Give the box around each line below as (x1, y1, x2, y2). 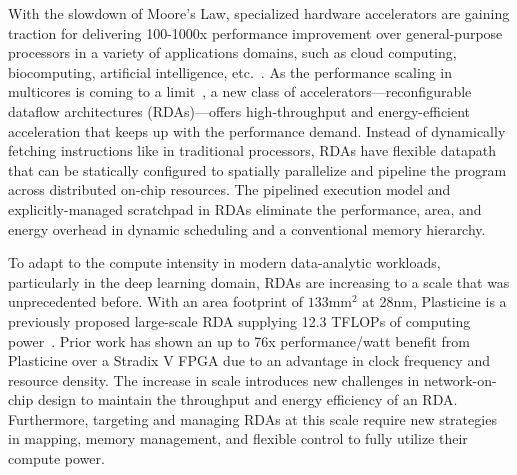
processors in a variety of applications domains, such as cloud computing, (8, 42, 457, 63)
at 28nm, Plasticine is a (362, 291, 507, 312)
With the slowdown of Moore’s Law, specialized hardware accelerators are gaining (8, 3, 510, 23)
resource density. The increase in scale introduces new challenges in (8, 369, 420, 390)
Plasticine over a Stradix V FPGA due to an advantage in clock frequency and (8, 350, 490, 371)
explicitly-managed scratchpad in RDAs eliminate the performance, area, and (8, 198, 482, 219)
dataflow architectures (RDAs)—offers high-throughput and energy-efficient (8, 100, 471, 121)
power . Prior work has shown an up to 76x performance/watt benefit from (8, 330, 470, 351)
